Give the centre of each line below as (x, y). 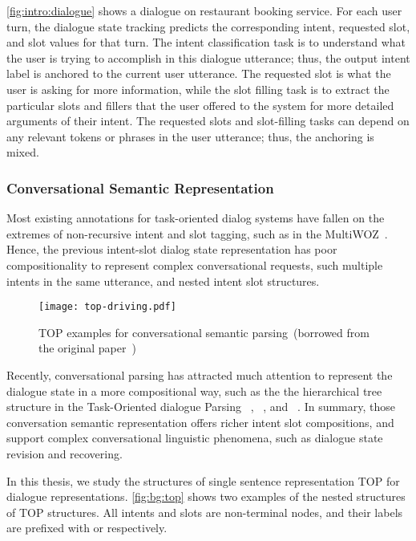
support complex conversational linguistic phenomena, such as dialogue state (195, 438)
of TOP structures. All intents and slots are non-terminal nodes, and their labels (205, 512)
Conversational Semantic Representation (140, 187)
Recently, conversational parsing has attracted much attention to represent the (200, 374)
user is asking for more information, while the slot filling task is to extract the (198, 89)
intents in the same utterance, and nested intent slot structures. (163, 281)
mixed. (23, 152)
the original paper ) (87, 348)
